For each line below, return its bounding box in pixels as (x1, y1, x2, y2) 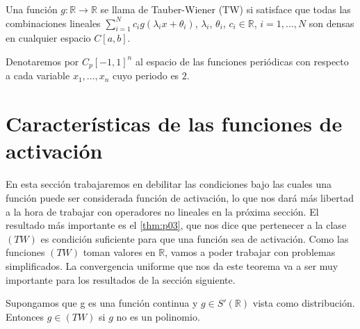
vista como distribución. (252, 296, 355, 310)
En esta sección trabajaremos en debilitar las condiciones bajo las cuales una (6, 177, 332, 191)
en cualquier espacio (6, 31, 91, 45)
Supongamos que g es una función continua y (6, 296, 198, 310)
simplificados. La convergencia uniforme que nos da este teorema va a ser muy (6, 258, 338, 273)
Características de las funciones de (6, 109, 343, 138)
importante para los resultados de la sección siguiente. (6, 272, 236, 287)
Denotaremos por (6, 54, 79, 68)
